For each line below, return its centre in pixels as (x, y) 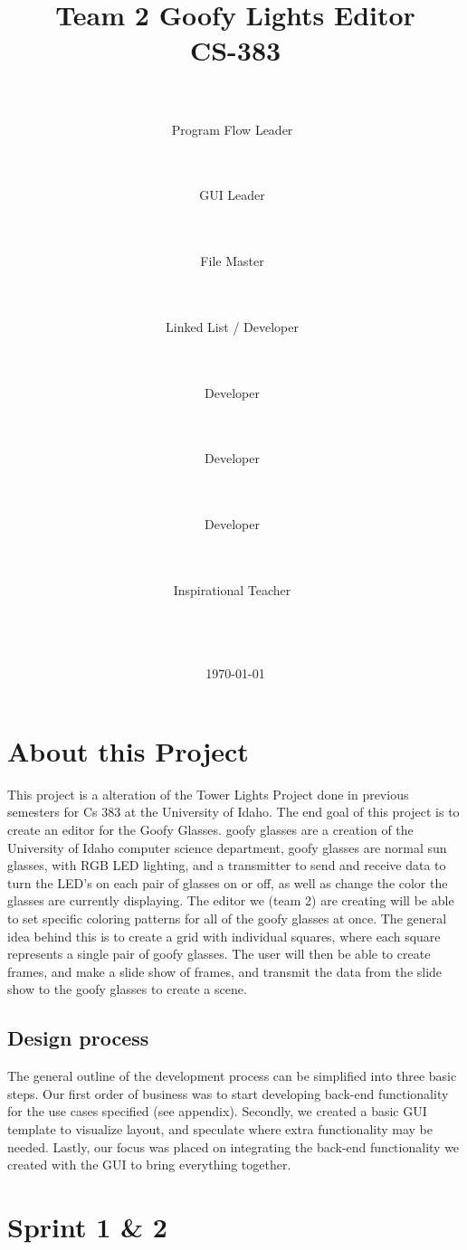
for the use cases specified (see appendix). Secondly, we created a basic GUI (217, 1111)
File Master (232, 261)
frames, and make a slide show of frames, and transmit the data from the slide (225, 971)
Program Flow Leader (232, 129)
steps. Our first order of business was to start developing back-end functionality (228, 1093)
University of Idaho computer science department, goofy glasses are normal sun (227, 847)
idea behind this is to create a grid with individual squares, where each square (224, 936)
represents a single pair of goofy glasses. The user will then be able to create (219, 954)
